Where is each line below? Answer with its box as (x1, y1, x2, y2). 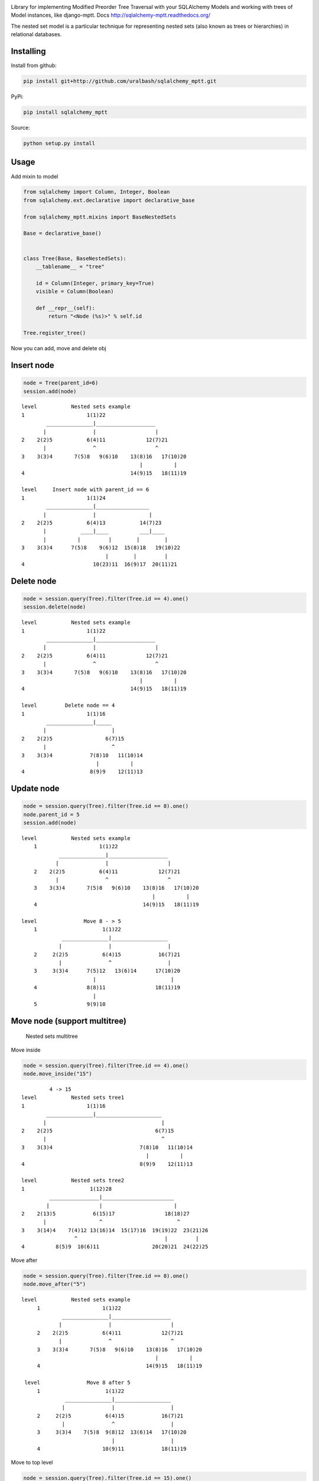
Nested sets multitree (25, 1033, 78, 1040)
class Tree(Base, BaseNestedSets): (23, 255, 126, 262)
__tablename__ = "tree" (35, 264, 105, 270)
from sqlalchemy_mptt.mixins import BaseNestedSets (23, 213, 177, 220)
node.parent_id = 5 (23, 811, 80, 818)
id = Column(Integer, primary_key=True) (35, 280, 155, 287)
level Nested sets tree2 (21, 1177, 125, 1184)
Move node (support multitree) (11, 1016, 127, 1026)
